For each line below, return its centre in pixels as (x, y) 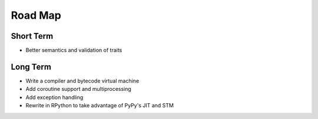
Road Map (36, 15)
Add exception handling (54, 97)
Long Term (31, 67)
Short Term (32, 36)
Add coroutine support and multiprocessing (79, 89)
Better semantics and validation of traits (74, 50)
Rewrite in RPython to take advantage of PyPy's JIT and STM (100, 106)
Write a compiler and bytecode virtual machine (82, 81)
